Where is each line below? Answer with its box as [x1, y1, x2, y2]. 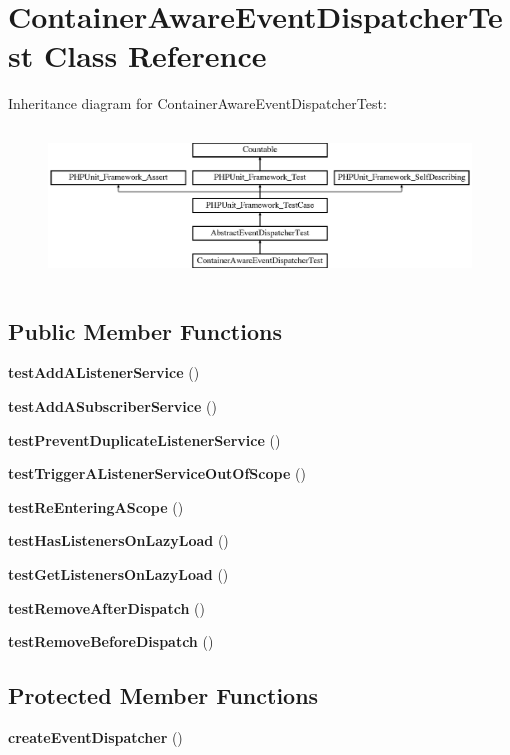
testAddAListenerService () [8, 362, 200, 383]
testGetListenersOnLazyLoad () [8, 563, 229, 584]
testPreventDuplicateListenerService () [8, 429, 281, 450]
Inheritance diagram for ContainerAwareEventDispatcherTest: [8, 93, 387, 114]
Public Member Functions [8, 315, 282, 346]
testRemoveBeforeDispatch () [8, 631, 214, 652]
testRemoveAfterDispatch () [8, 597, 205, 618]
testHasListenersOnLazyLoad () [8, 530, 229, 551]
